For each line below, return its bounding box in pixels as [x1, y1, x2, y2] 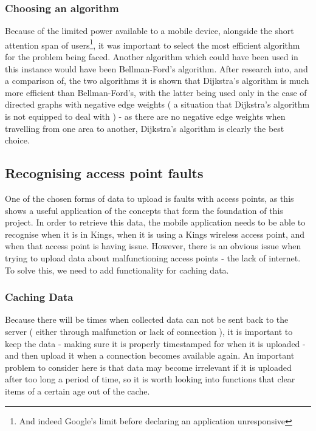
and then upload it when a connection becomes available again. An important [5, 349, 295, 362]
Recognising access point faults [5, 164, 204, 182]
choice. [5, 134, 30, 147]
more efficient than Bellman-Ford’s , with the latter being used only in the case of [5, 86, 307, 98]
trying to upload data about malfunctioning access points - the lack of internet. [5, 251, 301, 264]
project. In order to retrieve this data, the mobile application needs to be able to [5, 216, 306, 229]
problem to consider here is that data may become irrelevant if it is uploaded [5, 360, 292, 373]
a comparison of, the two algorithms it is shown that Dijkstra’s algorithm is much [5, 74, 309, 87]
